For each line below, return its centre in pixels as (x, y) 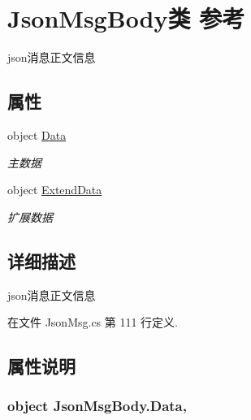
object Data (37, 134)
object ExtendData (55, 190)
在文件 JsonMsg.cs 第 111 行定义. (93, 322)
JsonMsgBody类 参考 (126, 18)
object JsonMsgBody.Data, (97, 406)
